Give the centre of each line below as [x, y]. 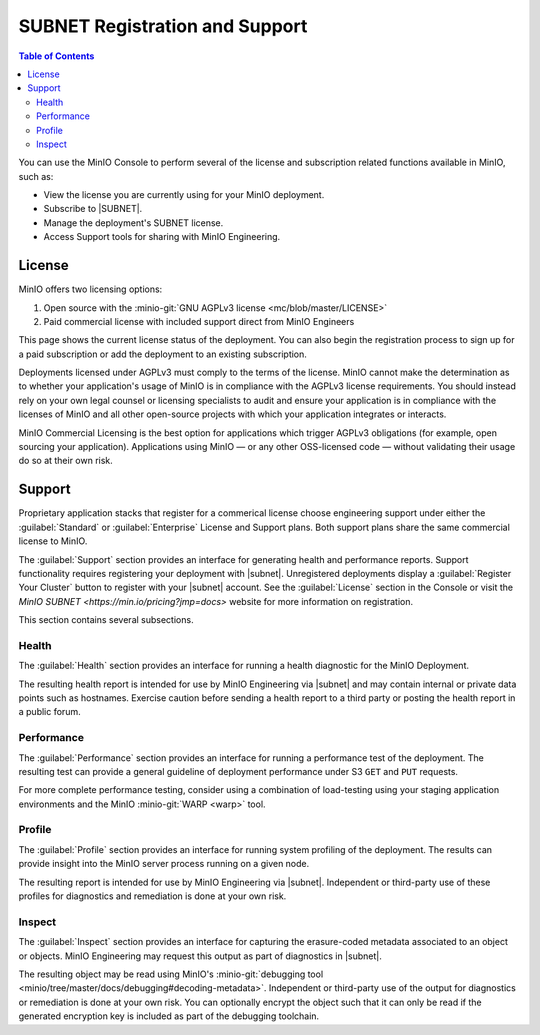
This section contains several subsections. [106, 620]
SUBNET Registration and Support [163, 26]
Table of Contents [56, 56]
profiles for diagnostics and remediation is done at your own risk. [152, 896]
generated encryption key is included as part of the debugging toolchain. [169, 1016]
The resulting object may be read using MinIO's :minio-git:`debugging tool [171, 974]
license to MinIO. [53, 541]
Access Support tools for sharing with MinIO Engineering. [162, 237]
